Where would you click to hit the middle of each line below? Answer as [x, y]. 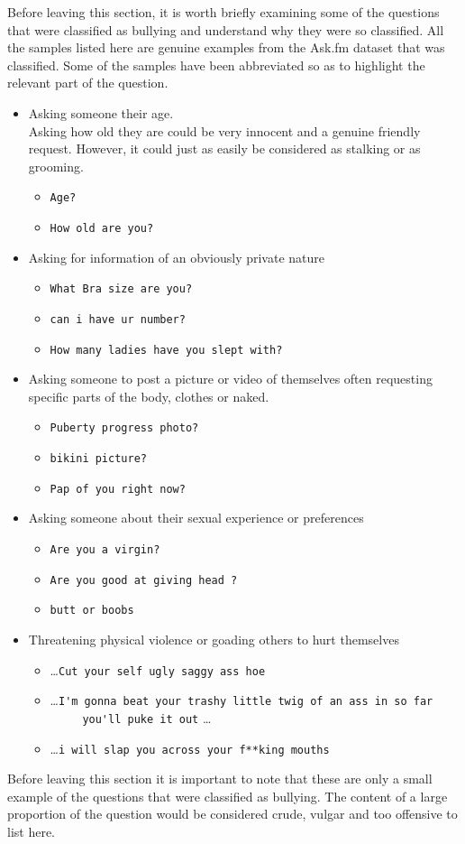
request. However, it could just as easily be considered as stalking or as [224, 148]
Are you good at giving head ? [144, 580]
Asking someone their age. [101, 112]
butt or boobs [92, 611]
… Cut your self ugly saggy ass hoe [158, 669]
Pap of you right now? [118, 489]
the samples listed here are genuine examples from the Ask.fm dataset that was [226, 47]
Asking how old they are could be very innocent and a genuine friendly [224, 130]
